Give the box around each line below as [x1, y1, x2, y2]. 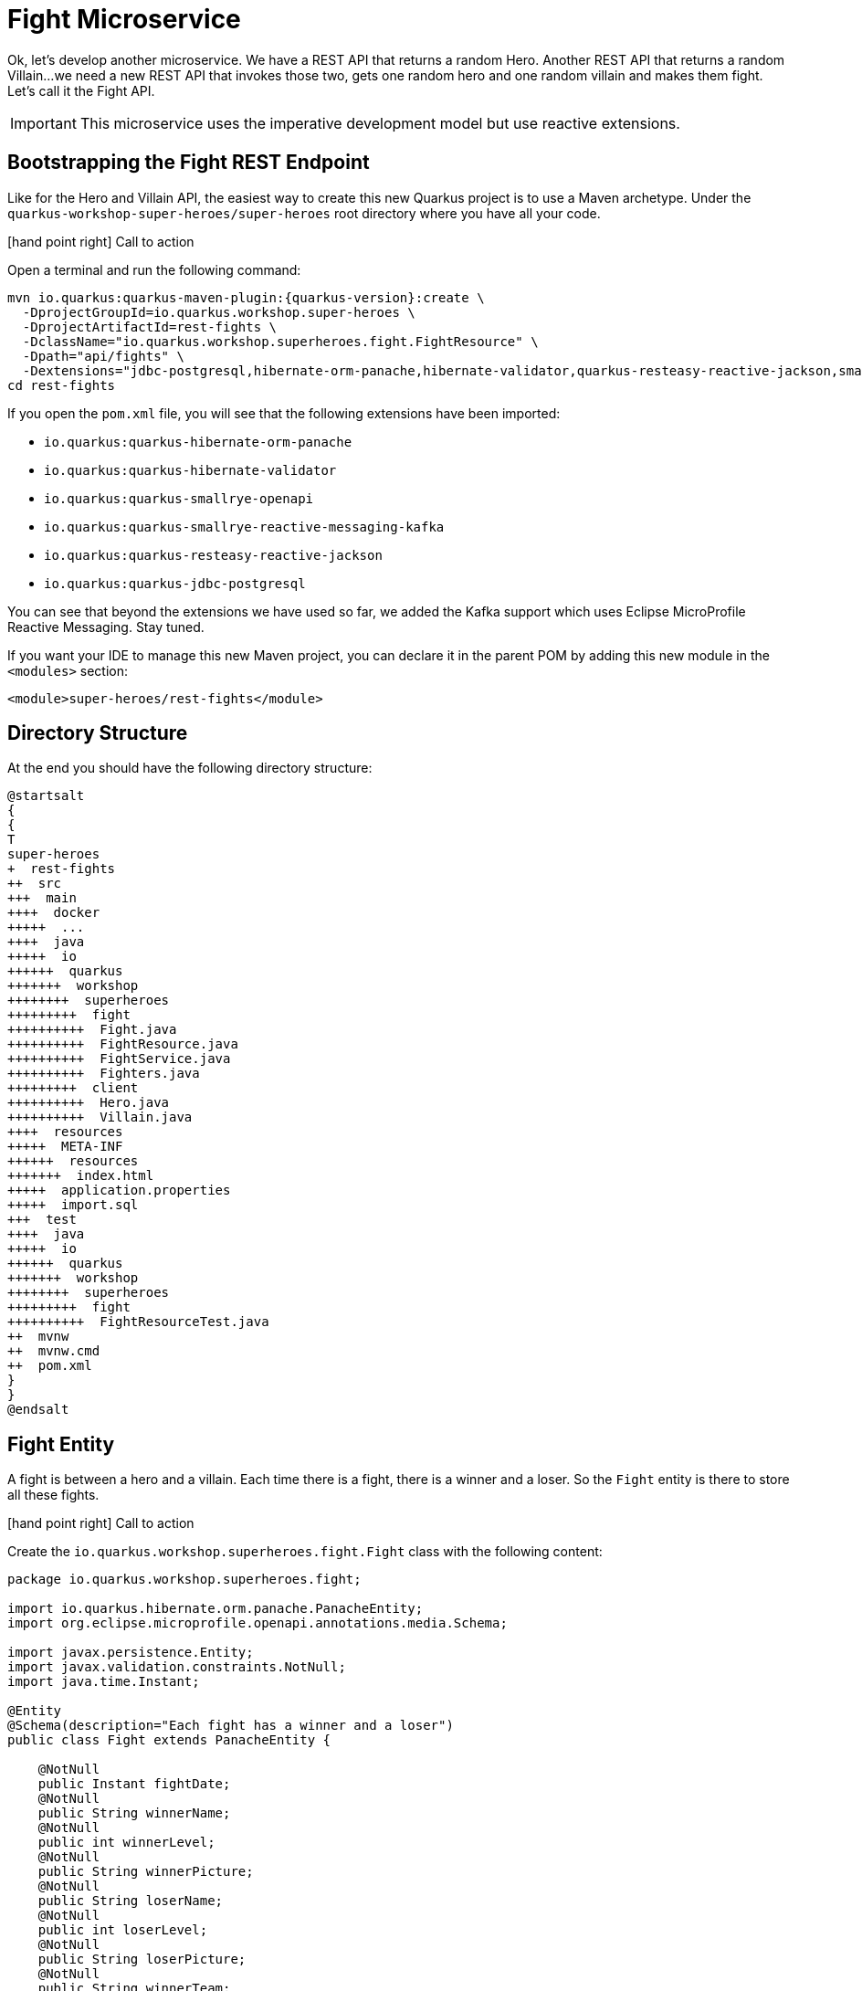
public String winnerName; [37, 1806, 231, 1821]
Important [10, 113, 77, 132]
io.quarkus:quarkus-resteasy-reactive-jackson [44, 547, 383, 563]
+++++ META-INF [7, 1139, 123, 1154]
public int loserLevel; [37, 1923, 208, 1938]
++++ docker [7, 905, 100, 921]
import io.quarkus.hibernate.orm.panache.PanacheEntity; [7, 1601, 424, 1617]
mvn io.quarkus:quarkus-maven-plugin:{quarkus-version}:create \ [7, 290, 485, 305]
